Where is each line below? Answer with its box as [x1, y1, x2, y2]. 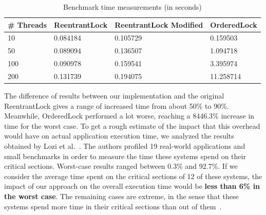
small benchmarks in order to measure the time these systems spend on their [4, 150, 246, 161]
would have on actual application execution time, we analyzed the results [4, 130, 234, 141]
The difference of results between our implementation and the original [4, 90, 224, 101]
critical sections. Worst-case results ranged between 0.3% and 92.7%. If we [4, 161, 238, 171]
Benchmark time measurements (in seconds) [63, 2, 202, 12]
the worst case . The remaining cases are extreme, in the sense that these [4, 191, 239, 201]
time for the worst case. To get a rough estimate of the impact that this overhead [4, 120, 260, 131]
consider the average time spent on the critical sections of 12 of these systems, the [4, 170, 262, 181]
